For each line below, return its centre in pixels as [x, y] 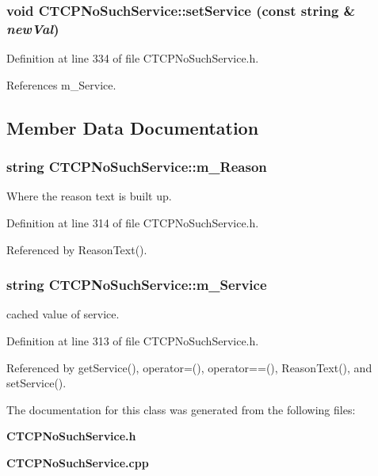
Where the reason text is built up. [89, 196]
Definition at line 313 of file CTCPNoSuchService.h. [133, 340]
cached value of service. [63, 314]
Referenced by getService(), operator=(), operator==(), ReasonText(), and [189, 367]
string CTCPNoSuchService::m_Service [137, 285]
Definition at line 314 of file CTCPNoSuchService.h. [133, 222]
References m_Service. [61, 84]
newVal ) [33, 28]
